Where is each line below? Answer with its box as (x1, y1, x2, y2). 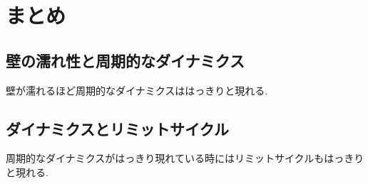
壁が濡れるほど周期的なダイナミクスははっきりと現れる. (6, 82, 268, 97)
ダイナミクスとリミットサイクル (6, 117, 229, 139)
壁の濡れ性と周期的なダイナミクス (6, 49, 245, 71)
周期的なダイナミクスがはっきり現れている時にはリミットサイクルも (6, 151, 324, 166)
